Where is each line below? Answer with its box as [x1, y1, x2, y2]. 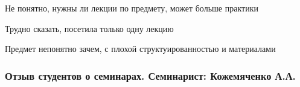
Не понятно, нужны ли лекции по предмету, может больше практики [5, 2, 258, 14]
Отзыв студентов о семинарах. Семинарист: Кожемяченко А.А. [5, 68, 296, 83]
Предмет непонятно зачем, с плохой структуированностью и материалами [5, 42, 276, 55]
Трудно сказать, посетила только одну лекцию [5, 22, 174, 34]
